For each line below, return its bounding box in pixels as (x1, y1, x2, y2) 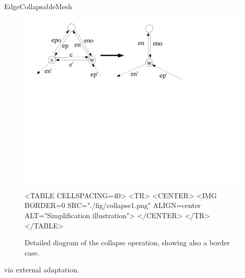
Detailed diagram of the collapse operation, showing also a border (24, 237, 230, 248)
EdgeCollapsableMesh (4, 1, 72, 11)
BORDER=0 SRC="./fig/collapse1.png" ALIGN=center (24, 200, 201, 211)
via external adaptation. (4, 264, 80, 275)
